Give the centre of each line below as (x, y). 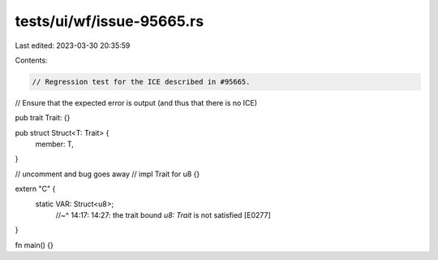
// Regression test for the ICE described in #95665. (141, 82)
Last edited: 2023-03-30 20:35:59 (73, 45)
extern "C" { (35, 189)
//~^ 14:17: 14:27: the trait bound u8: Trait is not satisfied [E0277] (163, 215)
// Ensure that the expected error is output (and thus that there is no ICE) (136, 102)
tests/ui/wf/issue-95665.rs (109, 21)
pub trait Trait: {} (43, 118)
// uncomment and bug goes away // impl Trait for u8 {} (107, 174)
